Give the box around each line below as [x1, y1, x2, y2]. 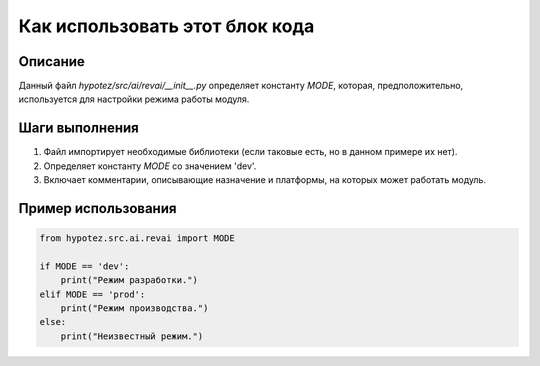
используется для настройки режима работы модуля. [18, 93, 250, 105]
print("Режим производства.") [60, 303, 209, 314]
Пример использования [18, 200, 177, 217]
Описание [18, 53, 85, 70]
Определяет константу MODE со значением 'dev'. [43, 160, 257, 172]
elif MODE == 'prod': [39, 288, 146, 300]
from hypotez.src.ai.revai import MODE [39, 233, 235, 244]
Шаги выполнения [18, 120, 139, 137]
